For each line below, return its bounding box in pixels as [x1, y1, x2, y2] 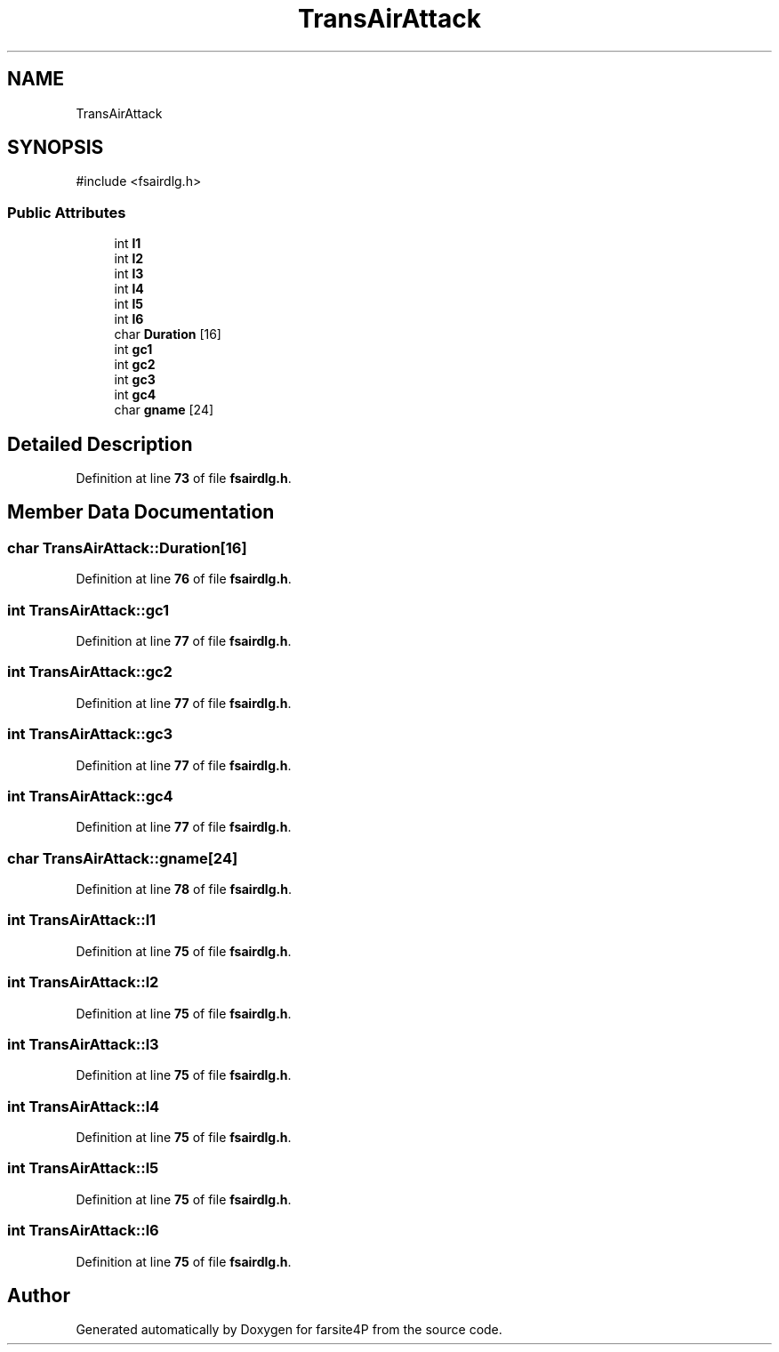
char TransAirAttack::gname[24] [7, 849, 238, 867]
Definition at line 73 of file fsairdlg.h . [76, 471, 292, 487]
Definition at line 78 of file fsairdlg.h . [76, 881, 292, 897]
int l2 [114, 251, 144, 267]
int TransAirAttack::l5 [7, 1159, 159, 1178]
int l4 [114, 281, 144, 297]
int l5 [114, 296, 144, 312]
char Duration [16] [114, 326, 221, 342]
